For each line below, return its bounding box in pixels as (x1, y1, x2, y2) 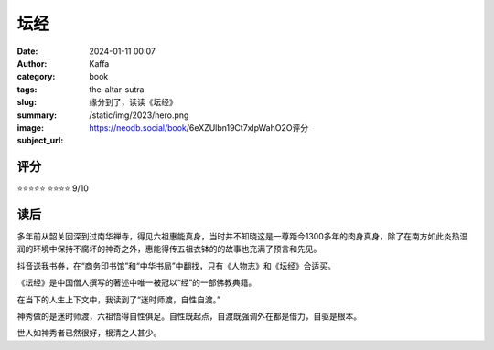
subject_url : (16, 135, 64, 146)
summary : (16, 110, 58, 121)
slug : (16, 97, 37, 108)
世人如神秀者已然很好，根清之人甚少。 (16, 327, 162, 338)
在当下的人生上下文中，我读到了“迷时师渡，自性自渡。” (16, 293, 221, 305)
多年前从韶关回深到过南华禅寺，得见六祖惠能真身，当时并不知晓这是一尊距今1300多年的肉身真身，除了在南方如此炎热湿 (16, 231, 468, 242)
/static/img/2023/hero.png (89, 110, 189, 121)
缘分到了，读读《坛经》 (89, 97, 177, 108)
